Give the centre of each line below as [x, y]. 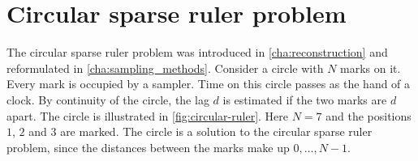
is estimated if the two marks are [305, 99]
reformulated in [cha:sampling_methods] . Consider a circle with [165, 68]
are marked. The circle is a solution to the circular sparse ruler [216, 131]
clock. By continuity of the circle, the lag [108, 99]
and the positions [368, 115]
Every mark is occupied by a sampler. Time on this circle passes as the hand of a [209, 84]
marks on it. [371, 68]
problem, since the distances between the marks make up [148, 147]
